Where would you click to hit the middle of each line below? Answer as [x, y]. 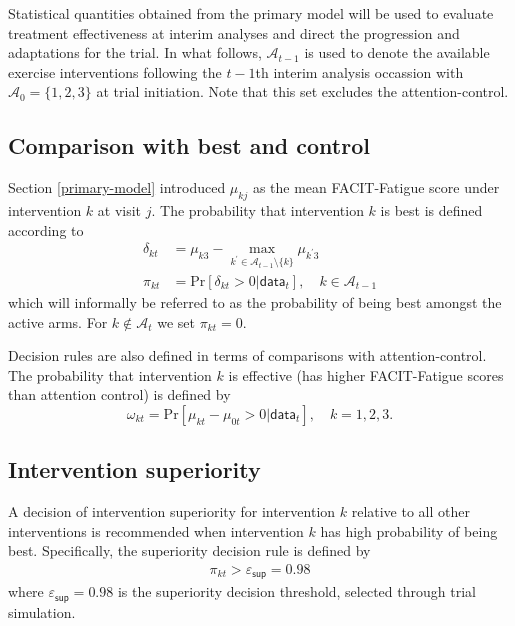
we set [176, 321]
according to [46, 229]
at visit [119, 209]
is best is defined [431, 209]
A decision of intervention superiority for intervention [172, 511]
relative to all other [410, 511]
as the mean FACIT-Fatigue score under [376, 187]
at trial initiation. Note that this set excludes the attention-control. [302, 91]
